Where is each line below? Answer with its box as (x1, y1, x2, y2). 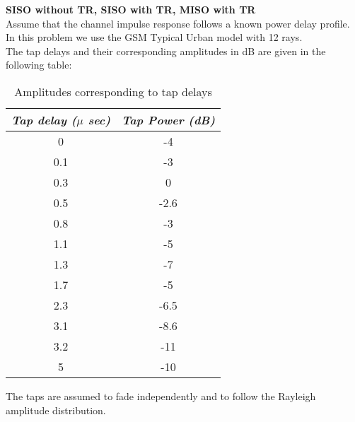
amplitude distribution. (6, 402, 106, 417)
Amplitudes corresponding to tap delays (14, 83, 212, 100)
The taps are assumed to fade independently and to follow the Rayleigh (6, 388, 316, 403)
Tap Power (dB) (121, 111, 216, 128)
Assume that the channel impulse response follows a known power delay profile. (6, 16, 350, 30)
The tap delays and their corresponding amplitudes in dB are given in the (6, 43, 326, 58)
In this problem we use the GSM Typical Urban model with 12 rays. (6, 30, 303, 45)
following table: (6, 57, 72, 72)
